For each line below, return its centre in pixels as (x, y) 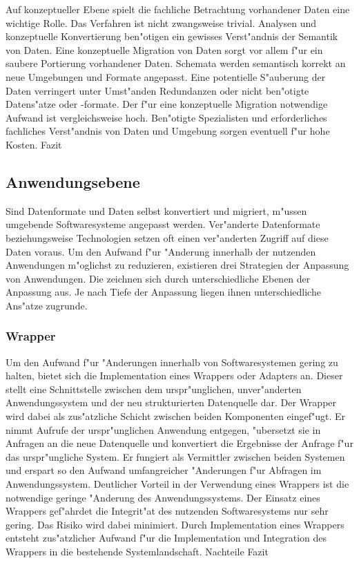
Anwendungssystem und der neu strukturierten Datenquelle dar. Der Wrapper (171, 402)
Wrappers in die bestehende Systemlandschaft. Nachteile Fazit (137, 552)
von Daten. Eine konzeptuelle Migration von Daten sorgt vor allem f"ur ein (164, 49)
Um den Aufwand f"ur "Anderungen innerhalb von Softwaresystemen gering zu (172, 362)
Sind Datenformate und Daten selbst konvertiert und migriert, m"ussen (156, 210)
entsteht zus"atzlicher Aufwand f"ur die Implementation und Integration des (166, 538)
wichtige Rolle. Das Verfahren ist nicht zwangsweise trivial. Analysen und (161, 22)
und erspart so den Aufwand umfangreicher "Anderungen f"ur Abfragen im (164, 470)
